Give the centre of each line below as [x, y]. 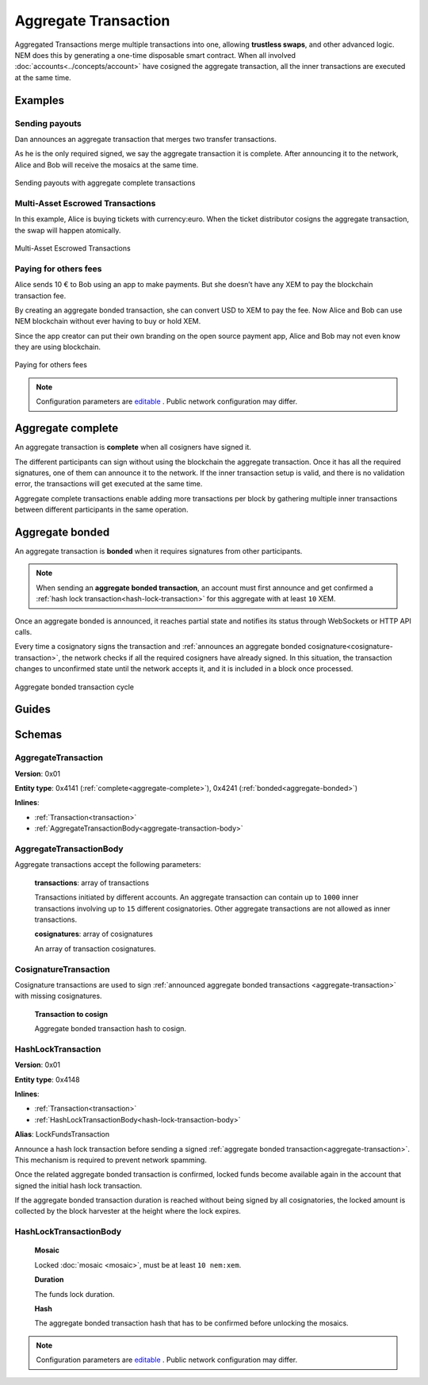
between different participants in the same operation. [101, 510]
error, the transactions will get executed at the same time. [109, 484]
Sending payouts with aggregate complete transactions [105, 183]
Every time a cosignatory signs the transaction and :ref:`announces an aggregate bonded [160, 646]
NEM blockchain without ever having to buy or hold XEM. [108, 321]
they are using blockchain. [57, 347]
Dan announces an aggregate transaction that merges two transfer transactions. [146, 139]
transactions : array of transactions [92, 882]
